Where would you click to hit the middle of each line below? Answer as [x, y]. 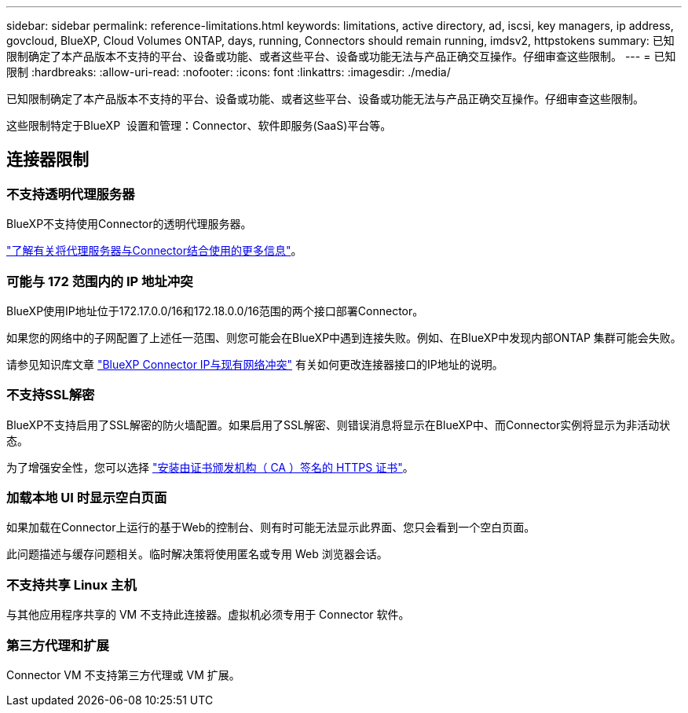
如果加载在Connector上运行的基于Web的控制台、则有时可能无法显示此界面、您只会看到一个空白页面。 [271, 527]
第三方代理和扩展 [58, 645]
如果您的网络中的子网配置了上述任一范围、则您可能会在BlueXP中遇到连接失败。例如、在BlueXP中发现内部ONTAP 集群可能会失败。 [344, 337]
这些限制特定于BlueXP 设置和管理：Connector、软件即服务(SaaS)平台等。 [199, 125]
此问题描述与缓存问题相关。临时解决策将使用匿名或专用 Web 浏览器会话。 [197, 554]
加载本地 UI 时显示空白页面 [87, 498]
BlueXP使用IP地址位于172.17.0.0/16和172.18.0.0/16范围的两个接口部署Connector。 [215, 311]
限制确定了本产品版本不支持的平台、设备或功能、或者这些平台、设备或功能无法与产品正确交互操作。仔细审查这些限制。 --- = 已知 [341, 56]
